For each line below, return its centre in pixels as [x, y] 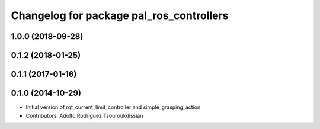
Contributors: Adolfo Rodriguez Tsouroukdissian [84, 115]
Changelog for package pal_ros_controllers [120, 15]
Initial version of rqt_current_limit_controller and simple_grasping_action [113, 107]
